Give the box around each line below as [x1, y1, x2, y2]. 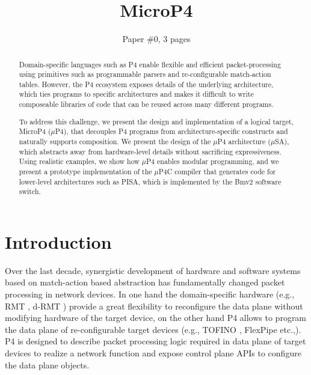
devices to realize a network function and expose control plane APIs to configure [5, 347, 301, 359]
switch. [19, 186, 41, 197]
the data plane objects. [5, 358, 90, 371]
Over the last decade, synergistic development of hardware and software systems [5, 264, 301, 276]
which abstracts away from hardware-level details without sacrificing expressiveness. [19, 146, 282, 156]
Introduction [5, 229, 112, 254]
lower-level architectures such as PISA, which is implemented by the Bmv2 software [19, 176, 282, 186]
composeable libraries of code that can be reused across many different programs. [19, 99, 274, 109]
